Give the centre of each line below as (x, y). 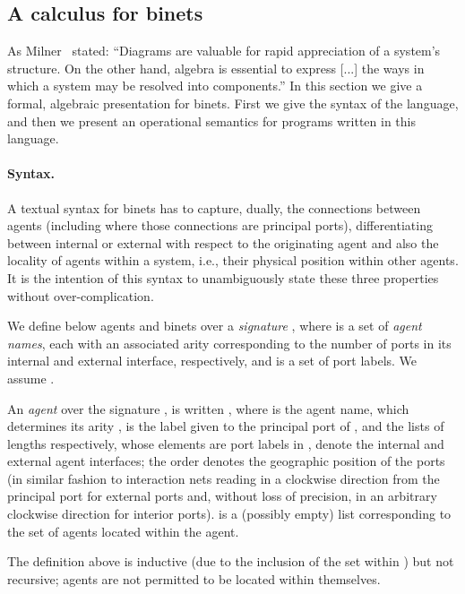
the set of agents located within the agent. (123, 531)
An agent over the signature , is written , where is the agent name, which (208, 408)
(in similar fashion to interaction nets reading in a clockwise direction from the (224, 478)
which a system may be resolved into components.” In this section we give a (215, 86)
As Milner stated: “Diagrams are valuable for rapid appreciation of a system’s (224, 51)
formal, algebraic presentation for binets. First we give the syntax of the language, (233, 103)
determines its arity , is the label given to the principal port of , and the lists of (226, 426)
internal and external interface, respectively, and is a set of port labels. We (212, 361)
